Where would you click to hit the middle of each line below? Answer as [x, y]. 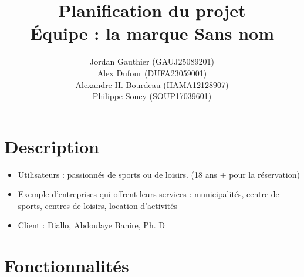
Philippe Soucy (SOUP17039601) [152, 96]
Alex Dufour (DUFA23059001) [152, 72]
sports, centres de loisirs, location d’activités [98, 205]
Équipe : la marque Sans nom [152, 33]
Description [52, 146]
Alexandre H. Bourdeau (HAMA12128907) [152, 84]
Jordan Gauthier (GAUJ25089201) [152, 61]
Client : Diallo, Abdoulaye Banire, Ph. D [91, 225]
